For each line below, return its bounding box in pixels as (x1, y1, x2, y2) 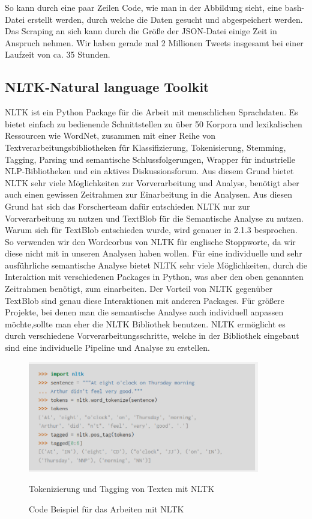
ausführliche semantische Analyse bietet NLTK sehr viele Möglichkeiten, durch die (5, 258, 307, 271)
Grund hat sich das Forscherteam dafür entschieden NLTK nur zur (5, 199, 250, 212)
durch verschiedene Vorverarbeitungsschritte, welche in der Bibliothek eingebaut (5, 329, 299, 342)
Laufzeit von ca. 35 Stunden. (5, 48, 110, 61)
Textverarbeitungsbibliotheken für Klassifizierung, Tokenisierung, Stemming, (5, 141, 286, 153)
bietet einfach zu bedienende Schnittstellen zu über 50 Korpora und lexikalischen (5, 117, 302, 130)
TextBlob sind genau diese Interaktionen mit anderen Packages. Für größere (5, 294, 284, 306)
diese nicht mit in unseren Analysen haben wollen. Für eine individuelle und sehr (5, 247, 302, 259)
